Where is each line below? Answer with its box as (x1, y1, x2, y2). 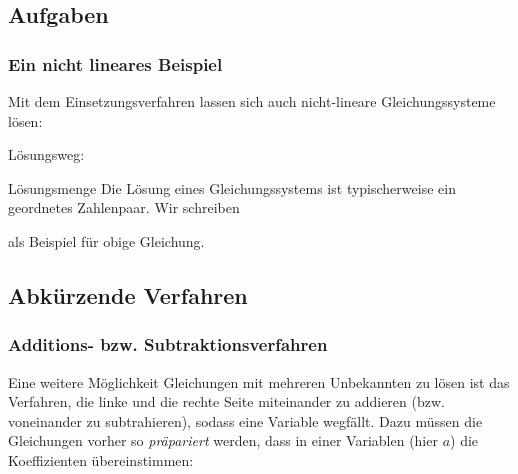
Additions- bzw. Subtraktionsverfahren (8, 332, 328, 357)
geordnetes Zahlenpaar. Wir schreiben (8, 197, 240, 218)
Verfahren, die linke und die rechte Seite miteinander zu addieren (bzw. (8, 391, 445, 412)
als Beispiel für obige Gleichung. (8, 230, 205, 251)
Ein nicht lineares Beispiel (8, 51, 223, 76)
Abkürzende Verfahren (8, 279, 248, 310)
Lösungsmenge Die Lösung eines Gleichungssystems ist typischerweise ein (8, 177, 456, 198)
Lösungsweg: (8, 144, 85, 165)
